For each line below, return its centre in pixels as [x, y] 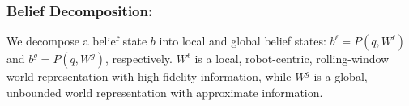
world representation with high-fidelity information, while [149, 76]
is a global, [341, 76]
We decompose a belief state [77, 41]
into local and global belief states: [243, 41]
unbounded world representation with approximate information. [165, 92]
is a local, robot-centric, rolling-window [292, 59]
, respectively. [139, 59]
